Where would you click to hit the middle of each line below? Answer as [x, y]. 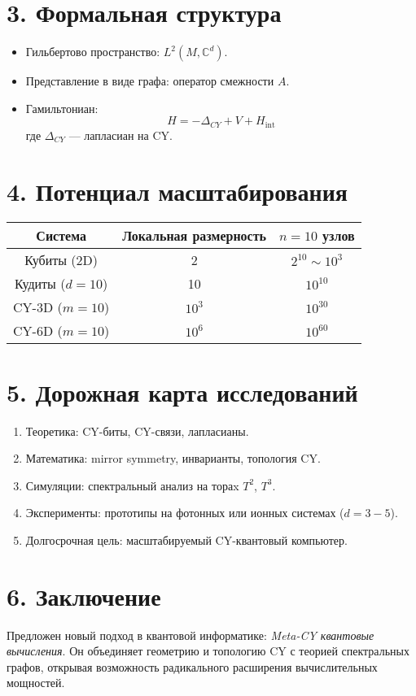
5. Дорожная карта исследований [182, 391]
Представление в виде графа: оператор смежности [150, 81]
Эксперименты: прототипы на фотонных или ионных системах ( [185, 513]
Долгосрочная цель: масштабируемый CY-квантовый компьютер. [186, 539]
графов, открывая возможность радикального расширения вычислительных [192, 666]
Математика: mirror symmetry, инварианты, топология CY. [173, 458]
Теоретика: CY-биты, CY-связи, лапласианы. [137, 431]
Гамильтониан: [62, 108]
